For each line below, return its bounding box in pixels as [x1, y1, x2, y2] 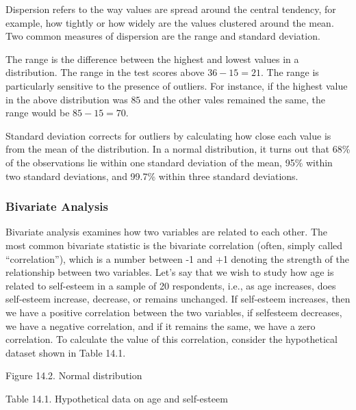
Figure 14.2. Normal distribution [5, 368, 142, 383]
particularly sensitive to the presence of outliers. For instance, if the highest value [5, 78, 348, 92]
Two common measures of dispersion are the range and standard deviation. [5, 29, 320, 43]
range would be [5, 105, 70, 120]
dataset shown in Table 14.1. [5, 345, 126, 359]
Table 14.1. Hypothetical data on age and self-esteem [5, 391, 228, 405]
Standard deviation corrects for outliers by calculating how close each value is [5, 128, 331, 142]
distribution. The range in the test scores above [5, 65, 205, 79]
